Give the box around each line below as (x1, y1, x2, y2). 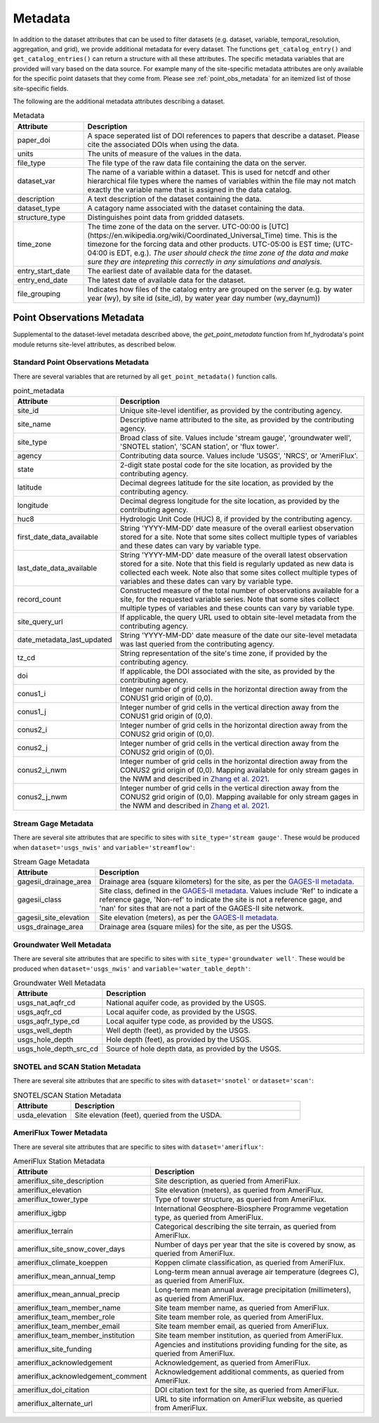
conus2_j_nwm (17, 792, 67, 802)
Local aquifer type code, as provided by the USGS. (106, 1016, 274, 1026)
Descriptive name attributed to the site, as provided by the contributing (119, 415, 354, 425)
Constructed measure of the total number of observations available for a (119, 586, 359, 596)
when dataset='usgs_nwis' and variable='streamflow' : (13, 843, 195, 851)
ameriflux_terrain (17, 1226, 74, 1236)
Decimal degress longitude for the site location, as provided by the (119, 496, 340, 506)
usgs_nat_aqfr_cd (17, 998, 76, 1008)
